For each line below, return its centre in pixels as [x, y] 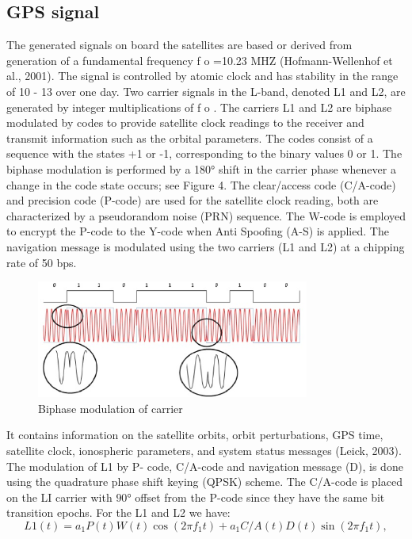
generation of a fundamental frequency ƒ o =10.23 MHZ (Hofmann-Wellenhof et [200, 60]
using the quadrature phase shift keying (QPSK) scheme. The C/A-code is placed [204, 482]
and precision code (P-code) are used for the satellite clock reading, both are [193, 200]
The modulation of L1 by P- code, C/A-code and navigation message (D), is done [205, 466]
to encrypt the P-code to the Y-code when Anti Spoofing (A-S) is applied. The [198, 231]
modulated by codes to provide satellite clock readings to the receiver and [185, 122]
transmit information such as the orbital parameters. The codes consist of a [190, 138]
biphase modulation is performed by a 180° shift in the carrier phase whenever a [201, 168]
